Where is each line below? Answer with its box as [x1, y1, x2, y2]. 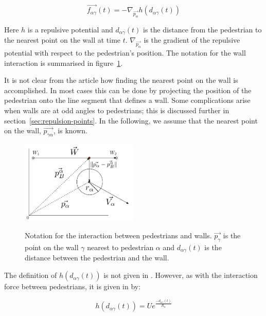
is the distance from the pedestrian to [143, 24, 262, 34]
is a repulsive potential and [27, 24, 113, 34]
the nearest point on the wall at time [4, 34, 121, 45]
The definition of [4, 270, 57, 280]
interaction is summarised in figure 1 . [4, 57, 123, 68]
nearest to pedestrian [87, 242, 154, 253]
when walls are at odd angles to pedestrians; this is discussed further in [4, 105, 229, 116]
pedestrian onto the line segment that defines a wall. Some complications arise [4, 95, 251, 106]
